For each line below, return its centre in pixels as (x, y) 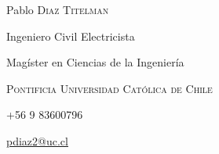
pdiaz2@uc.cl (37, 140)
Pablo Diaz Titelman (58, 9)
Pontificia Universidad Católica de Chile (109, 88)
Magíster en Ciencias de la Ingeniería (95, 62)
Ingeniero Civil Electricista (71, 36)
